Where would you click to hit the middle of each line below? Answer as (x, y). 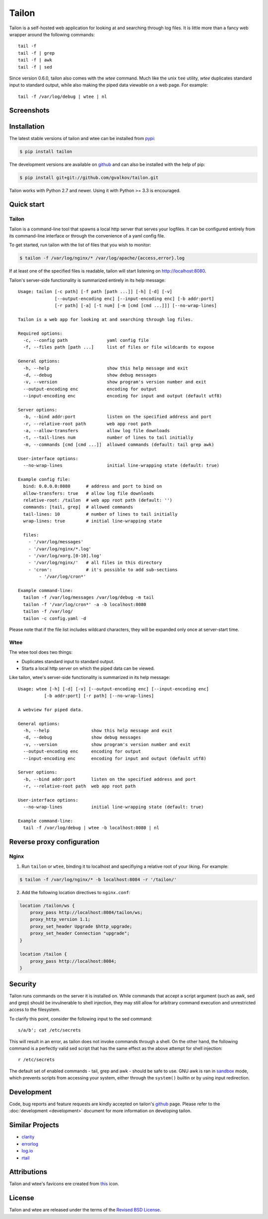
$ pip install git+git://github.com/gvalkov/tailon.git (89, 177)
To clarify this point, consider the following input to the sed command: (81, 1019)
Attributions (28, 1172)
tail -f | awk (35, 60)
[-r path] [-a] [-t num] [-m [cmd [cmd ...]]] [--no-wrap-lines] (136, 305)
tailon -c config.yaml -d (55, 618)
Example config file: (44, 479)
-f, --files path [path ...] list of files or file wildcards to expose (119, 347)
